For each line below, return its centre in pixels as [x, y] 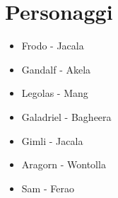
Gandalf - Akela [56, 69]
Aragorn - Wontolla [64, 164]
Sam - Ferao [48, 188]
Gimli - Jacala [52, 140]
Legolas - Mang [55, 93]
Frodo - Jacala [53, 46]
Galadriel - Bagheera [66, 116]
